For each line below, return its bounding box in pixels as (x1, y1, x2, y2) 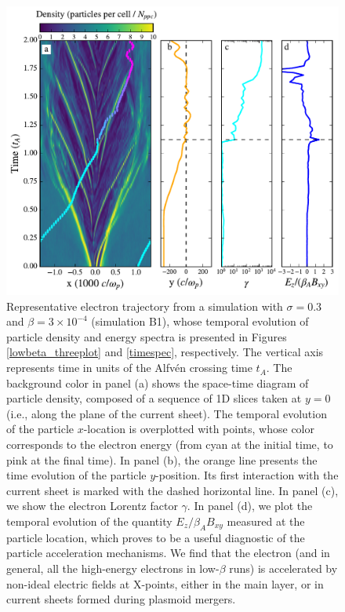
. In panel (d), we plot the (187, 497, 313, 514)
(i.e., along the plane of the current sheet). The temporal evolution (6, 405, 327, 421)
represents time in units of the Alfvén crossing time (6, 359, 252, 376)
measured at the (227, 513, 305, 529)
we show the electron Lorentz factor (6, 497, 178, 514)
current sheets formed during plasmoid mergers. (6, 591, 236, 607)
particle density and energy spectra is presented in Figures (6, 328, 287, 344)
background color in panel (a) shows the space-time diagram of (6, 374, 309, 391)
